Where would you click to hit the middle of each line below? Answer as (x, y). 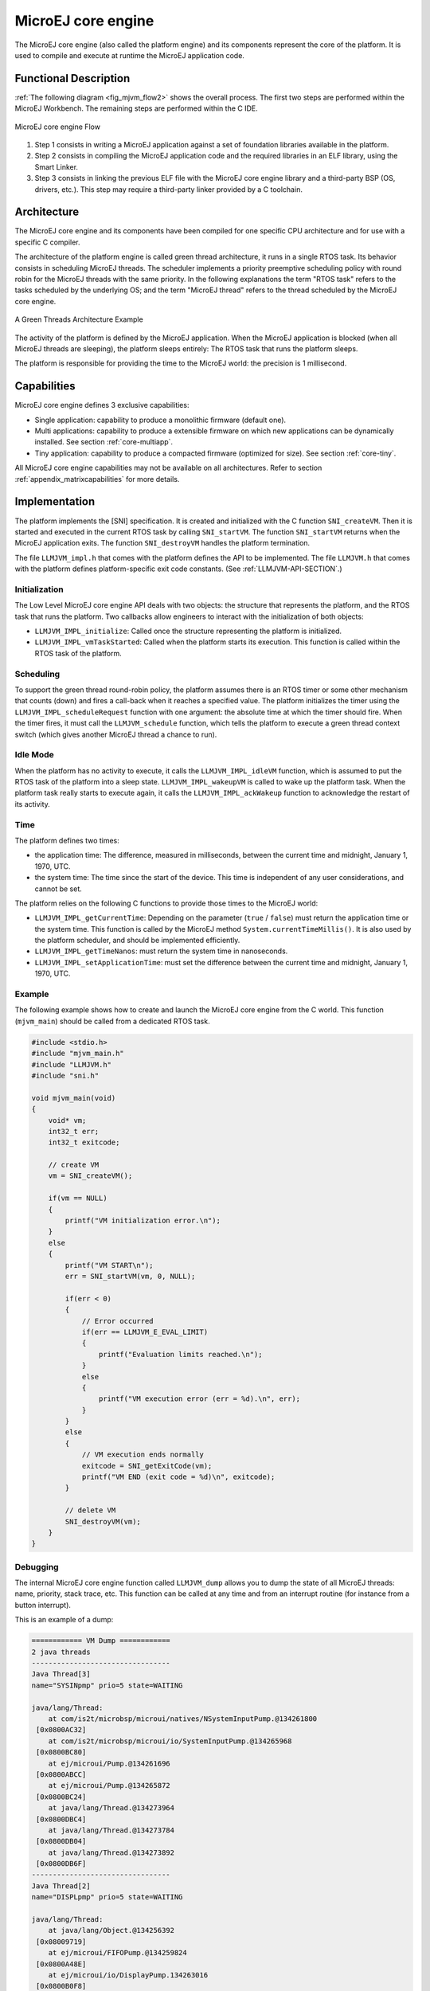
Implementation (55, 502)
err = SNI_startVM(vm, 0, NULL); (130, 1276)
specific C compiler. (47, 242)
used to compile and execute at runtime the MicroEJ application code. (129, 55)
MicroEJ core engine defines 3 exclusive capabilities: (102, 405)
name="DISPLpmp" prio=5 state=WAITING (107, 1897)
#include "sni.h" (65, 1076)
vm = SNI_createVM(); (90, 1176)
